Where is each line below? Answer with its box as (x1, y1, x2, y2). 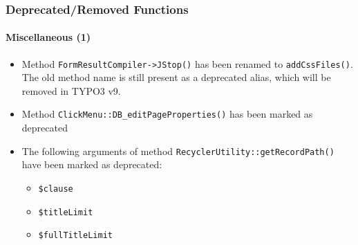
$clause (38, 183, 73, 194)
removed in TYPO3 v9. (21, 83, 121, 98)
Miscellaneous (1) (6, 30, 91, 44)
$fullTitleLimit (38, 230, 113, 241)
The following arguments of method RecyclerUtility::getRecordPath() (21, 143, 335, 158)
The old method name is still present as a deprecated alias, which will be (21, 70, 331, 84)
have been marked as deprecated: (21, 157, 162, 172)
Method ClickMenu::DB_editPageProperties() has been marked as (21, 107, 313, 121)
